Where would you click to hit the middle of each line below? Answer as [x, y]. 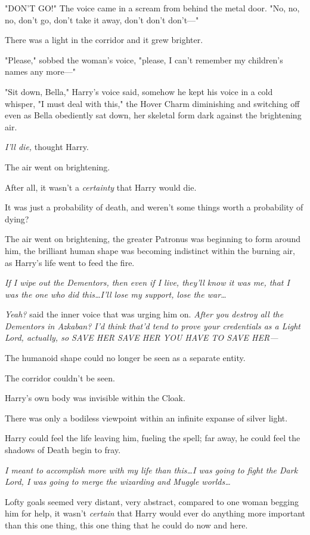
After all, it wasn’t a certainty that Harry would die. [101, 187]
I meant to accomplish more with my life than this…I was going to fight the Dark [151, 470]
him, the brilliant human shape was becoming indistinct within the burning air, [150, 250]
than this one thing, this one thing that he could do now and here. [126, 525]
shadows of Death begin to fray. [63, 450]
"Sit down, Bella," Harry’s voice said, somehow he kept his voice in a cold [139, 91]
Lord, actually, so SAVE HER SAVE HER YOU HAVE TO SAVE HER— [142, 337]
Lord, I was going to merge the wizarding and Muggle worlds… [118, 481]
